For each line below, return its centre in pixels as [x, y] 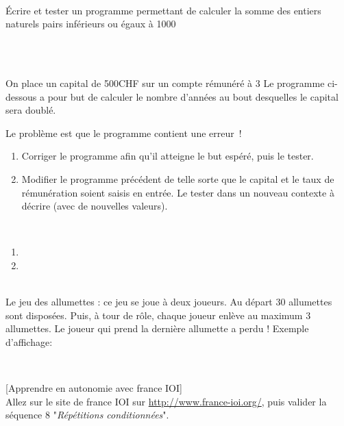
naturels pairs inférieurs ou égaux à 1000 [91, 24]
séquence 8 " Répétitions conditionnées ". [87, 415]
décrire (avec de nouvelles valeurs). [95, 206]
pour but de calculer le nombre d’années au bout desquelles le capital [193, 96]
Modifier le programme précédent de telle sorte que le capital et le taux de [178, 178]
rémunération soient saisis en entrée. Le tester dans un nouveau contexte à [178, 192]
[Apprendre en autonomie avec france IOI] [94, 388]
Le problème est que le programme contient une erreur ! [124, 133]
